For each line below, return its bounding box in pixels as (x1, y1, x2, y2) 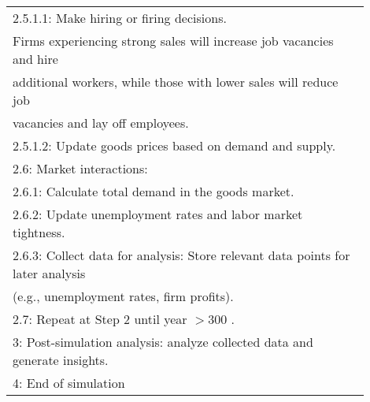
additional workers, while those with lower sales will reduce (13, 73, 339, 91)
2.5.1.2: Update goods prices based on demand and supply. (13, 136, 336, 154)
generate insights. (13, 351, 109, 369)
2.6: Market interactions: (13, 159, 148, 177)
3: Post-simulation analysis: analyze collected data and (13, 333, 313, 351)
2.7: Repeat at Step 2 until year (13, 310, 187, 328)
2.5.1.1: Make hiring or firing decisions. (13, 9, 227, 27)
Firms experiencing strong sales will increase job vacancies (13, 32, 334, 50)
